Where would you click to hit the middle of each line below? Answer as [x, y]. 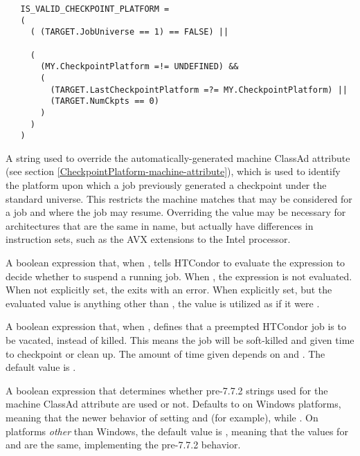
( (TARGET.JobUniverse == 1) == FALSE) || [129, 32]
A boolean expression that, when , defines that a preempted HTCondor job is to [176, 326]
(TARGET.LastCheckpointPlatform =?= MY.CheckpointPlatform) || [199, 90]
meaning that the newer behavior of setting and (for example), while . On [162, 417]
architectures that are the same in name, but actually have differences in [160, 225]
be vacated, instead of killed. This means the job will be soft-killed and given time [180, 340]
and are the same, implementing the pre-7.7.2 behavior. [123, 445]
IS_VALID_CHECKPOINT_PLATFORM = [95, 9]
